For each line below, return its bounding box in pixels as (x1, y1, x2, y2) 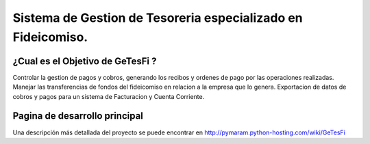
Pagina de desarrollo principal (12, 110, 144, 122)
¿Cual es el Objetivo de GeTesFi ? (12, 55, 157, 67)
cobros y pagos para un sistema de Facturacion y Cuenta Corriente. (12, 92, 205, 100)
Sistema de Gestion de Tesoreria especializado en (12, 10, 303, 25)
